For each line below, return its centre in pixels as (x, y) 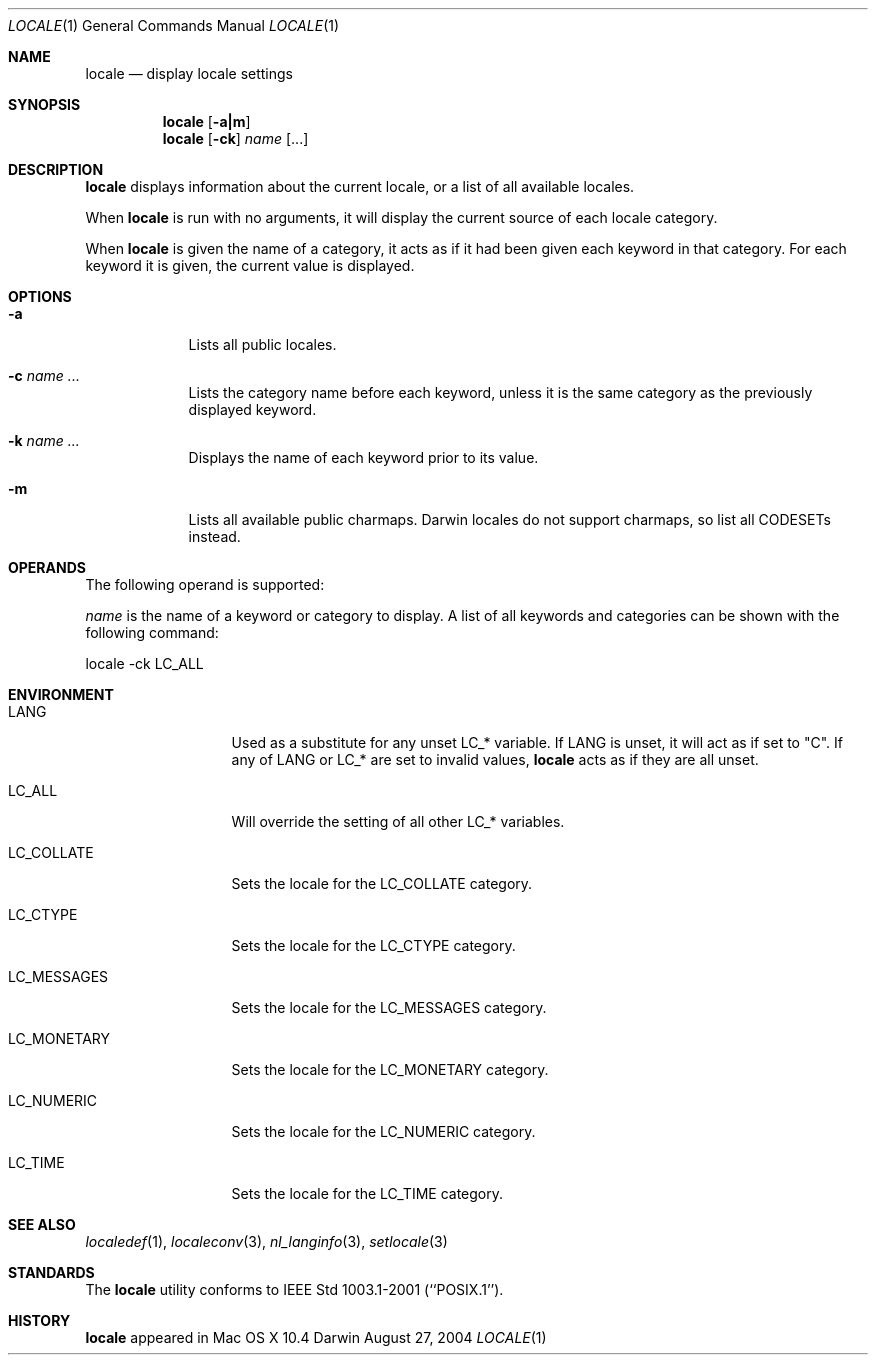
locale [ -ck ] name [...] (235, 138)
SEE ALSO (42, 1224)
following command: (152, 632)
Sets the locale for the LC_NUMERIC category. (383, 1131)
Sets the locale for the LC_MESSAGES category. (389, 1007)
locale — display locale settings (189, 73)
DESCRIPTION (56, 169)
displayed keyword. (252, 409)
